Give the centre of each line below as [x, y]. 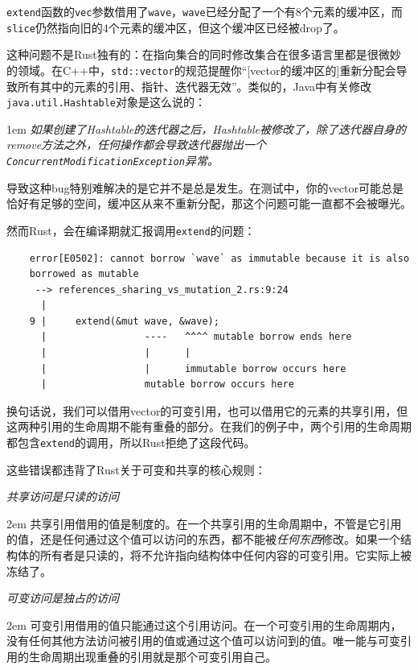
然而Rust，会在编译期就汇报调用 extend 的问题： [131, 230]
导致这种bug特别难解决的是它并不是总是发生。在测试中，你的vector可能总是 [205, 187]
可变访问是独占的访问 [63, 598]
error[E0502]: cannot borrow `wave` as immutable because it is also [219, 258]
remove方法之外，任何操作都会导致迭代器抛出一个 [137, 145]
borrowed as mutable [84, 274]
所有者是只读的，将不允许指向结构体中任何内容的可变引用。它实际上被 [225, 555]
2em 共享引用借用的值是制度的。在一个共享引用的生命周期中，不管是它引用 [204, 523]
